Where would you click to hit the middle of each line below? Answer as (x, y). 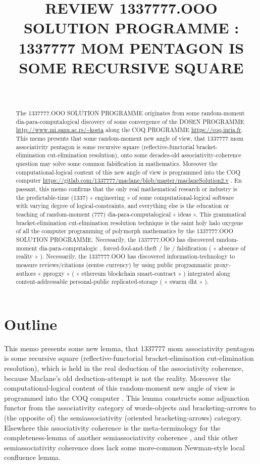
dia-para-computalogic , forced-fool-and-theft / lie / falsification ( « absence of (142, 248)
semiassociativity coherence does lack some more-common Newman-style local (124, 447)
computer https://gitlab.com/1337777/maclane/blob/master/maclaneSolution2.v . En (129, 180)
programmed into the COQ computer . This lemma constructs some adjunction (127, 397)
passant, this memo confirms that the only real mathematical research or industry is (126, 188)
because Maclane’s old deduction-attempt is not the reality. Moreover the (117, 378)
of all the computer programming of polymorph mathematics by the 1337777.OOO (125, 231)
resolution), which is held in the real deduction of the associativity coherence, (124, 368)
